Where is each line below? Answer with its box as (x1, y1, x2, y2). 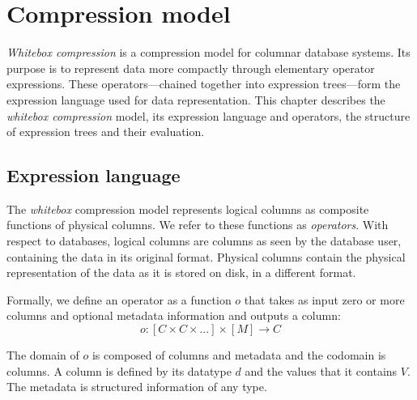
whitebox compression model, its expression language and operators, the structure (6, 107, 411, 124)
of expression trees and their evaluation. (6, 123, 205, 140)
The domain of (6, 347, 79, 364)
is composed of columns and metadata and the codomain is (91, 347, 386, 364)
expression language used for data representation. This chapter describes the (6, 91, 385, 108)
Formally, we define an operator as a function (6, 291, 232, 308)
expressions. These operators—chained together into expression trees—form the (6, 75, 401, 92)
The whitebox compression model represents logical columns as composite (6, 200, 369, 217)
